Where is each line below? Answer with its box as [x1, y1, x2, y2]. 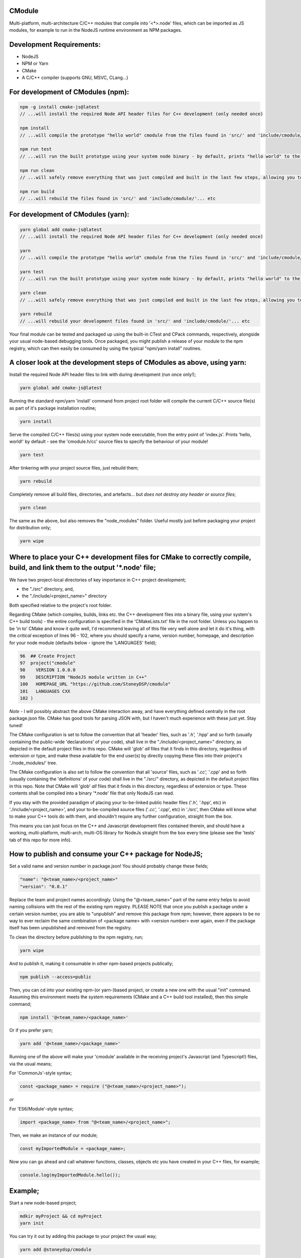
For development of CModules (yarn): [9, 210, 130, 219]
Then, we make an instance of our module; [9, 1132, 98, 1138]
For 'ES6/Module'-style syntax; [9, 1106, 74, 1112]
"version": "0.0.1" [20, 884, 68, 889]
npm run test [20, 146, 52, 152]
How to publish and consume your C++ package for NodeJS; [9, 850, 203, 858]
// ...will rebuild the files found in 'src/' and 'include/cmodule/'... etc [20, 196, 216, 201]
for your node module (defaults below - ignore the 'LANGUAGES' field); [9, 640, 157, 646]
